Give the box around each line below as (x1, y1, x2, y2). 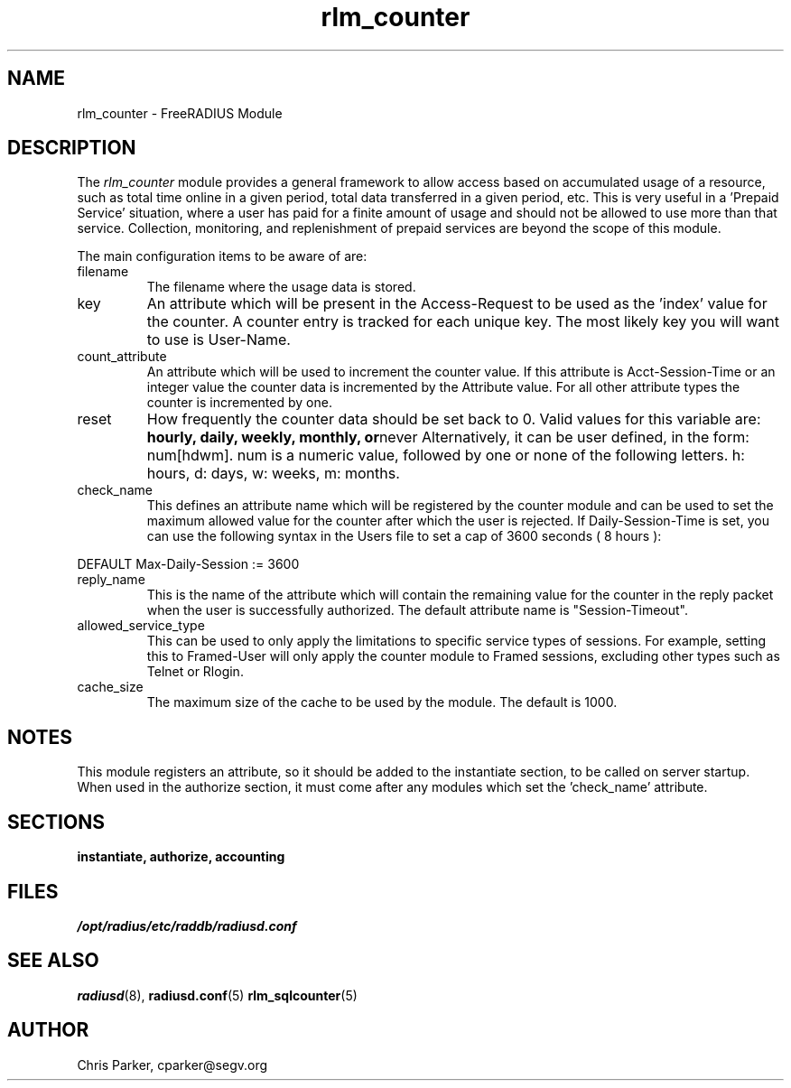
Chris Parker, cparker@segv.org (77, 1056, 268, 1073)
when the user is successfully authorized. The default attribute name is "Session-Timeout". (146, 602, 688, 618)
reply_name (77, 572, 145, 588)
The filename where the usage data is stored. (146, 279, 416, 295)
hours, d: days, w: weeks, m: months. (146, 464, 400, 483)
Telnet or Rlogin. (146, 664, 244, 680)
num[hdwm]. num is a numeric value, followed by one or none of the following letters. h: (146, 446, 745, 465)
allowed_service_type (77, 618, 205, 634)
